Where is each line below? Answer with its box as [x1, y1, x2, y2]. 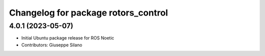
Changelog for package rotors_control [9, 7, 168, 18]
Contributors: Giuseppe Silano [21, 42, 82, 48]
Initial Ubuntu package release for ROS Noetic [21, 35, 115, 41]
